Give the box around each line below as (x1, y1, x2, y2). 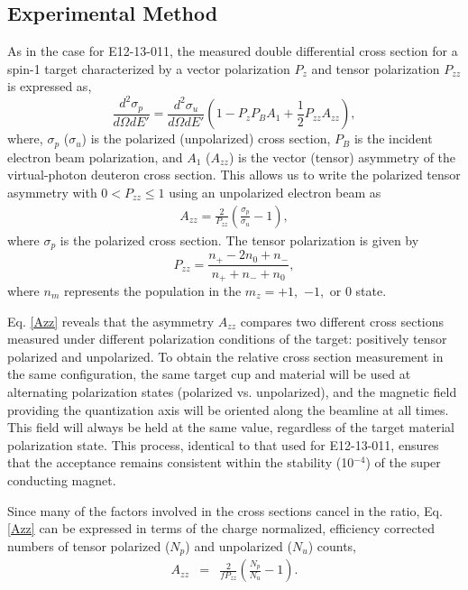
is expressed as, (7, 77, 92, 96)
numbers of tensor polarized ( (7, 536, 170, 555)
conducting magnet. (7, 470, 116, 489)
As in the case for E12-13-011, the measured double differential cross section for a (7, 41, 458, 60)
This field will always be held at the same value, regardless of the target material (7, 418, 454, 437)
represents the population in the (63, 281, 242, 300)
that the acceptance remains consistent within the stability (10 (7, 453, 354, 472)
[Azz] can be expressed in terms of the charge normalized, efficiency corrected (7, 519, 436, 538)
